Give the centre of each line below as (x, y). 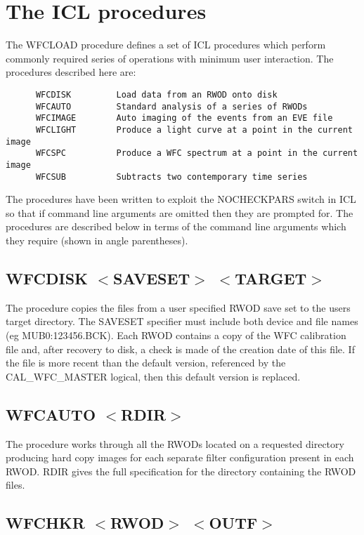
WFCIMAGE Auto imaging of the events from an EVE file (184, 118)
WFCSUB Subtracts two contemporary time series (171, 177)
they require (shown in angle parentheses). (97, 240)
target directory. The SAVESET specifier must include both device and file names (182, 321)
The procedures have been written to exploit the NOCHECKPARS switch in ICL (181, 199)
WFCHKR (45, 523)
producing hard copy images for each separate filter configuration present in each (180, 457)
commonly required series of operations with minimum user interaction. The (170, 58)
